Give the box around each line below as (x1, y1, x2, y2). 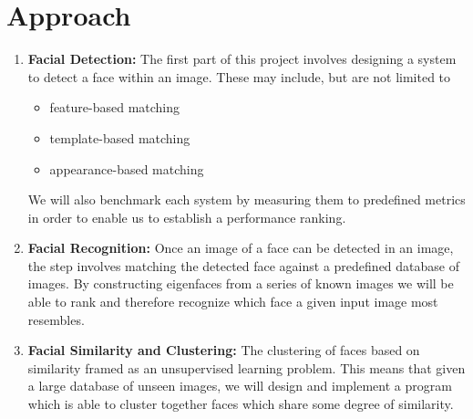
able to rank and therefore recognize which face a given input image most (27, 292, 438, 311)
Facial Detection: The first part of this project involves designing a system (27, 49, 457, 68)
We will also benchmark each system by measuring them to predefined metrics (27, 190, 466, 209)
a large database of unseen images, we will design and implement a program (27, 376, 452, 395)
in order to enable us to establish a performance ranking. (27, 207, 346, 226)
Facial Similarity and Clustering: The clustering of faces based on (27, 340, 420, 360)
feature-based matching (49, 98, 180, 117)
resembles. (27, 309, 85, 329)
